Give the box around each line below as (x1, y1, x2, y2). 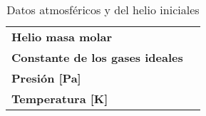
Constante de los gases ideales (11, 49, 183, 65)
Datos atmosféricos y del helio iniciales (6, 1, 200, 18)
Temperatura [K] (11, 90, 108, 107)
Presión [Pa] (11, 70, 81, 86)
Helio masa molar (11, 28, 113, 45)
